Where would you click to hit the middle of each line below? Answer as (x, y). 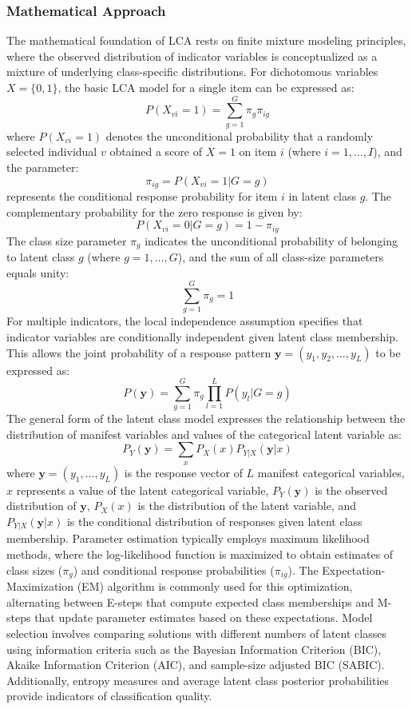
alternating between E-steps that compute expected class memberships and (190, 601)
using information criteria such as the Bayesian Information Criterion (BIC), (194, 649)
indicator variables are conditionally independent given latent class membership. (202, 336)
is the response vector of (183, 472)
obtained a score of (156, 151)
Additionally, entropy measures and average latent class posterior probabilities (198, 680)
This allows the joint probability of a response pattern (139, 352)
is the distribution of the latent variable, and (247, 506)
